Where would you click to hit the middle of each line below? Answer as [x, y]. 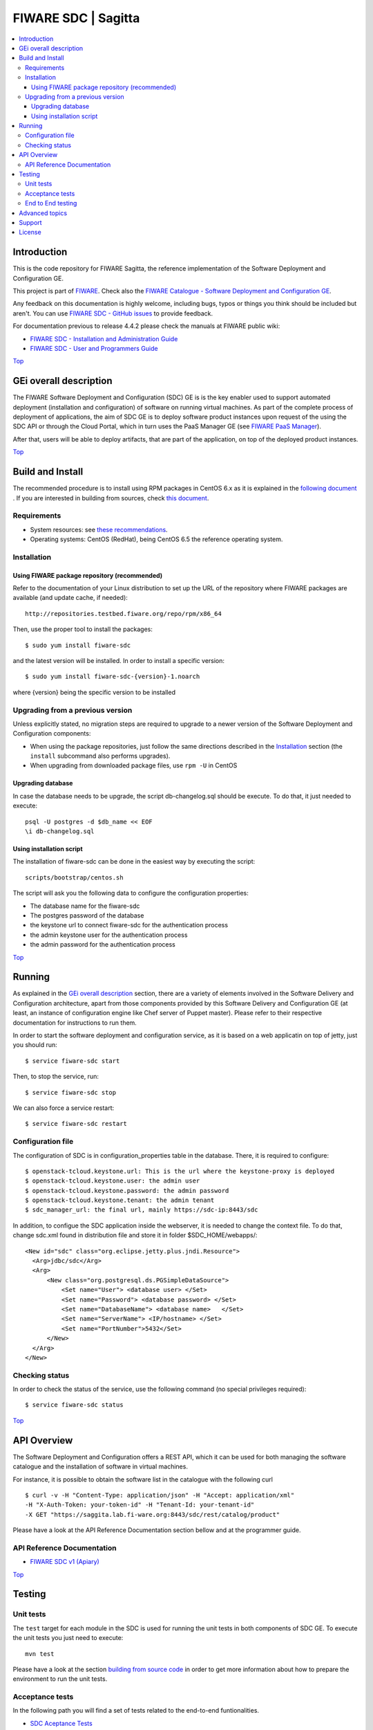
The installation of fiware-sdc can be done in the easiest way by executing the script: [134, 862]
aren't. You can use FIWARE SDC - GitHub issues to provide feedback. [113, 313]
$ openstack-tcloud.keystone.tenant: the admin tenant [120, 1200]
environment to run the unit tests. [60, 1679]
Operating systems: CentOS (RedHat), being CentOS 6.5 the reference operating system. [156, 539]
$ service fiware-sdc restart [76, 1124]
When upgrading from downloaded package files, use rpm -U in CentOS [134, 765]
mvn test [40, 1654]
